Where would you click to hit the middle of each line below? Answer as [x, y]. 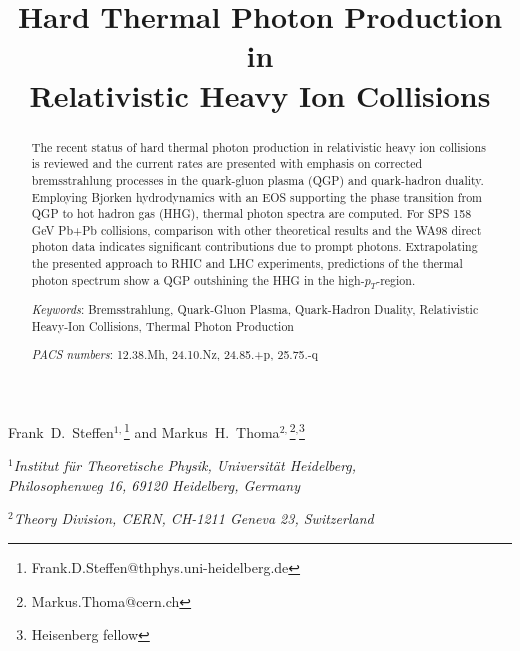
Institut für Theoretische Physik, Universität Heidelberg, [185, 465]
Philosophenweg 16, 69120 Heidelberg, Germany [154, 484]
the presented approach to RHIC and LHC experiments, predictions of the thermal [247, 263]
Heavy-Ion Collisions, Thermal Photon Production [162, 325]
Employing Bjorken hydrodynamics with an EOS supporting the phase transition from [257, 196]
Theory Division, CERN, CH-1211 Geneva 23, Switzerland [193, 518]
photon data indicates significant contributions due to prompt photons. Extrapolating [254, 246]
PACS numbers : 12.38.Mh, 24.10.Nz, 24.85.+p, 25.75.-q [175, 354]
